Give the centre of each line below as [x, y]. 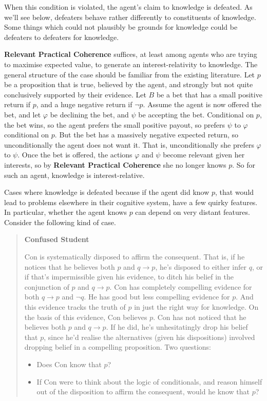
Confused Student [57, 239]
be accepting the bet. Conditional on [196, 114]
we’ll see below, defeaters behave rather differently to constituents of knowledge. [130, 17]
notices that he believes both [70, 266]
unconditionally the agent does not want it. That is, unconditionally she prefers [129, 144]
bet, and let [23, 114]
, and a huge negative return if [84, 104]
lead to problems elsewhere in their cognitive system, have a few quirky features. [131, 202]
